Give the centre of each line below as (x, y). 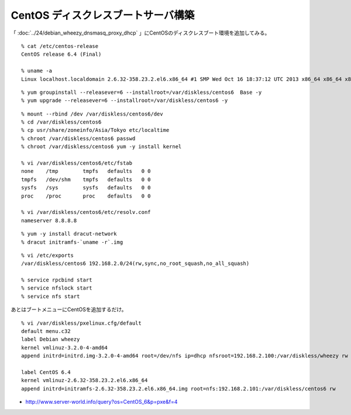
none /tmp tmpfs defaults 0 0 (86, 171)
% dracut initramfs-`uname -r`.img (72, 242)
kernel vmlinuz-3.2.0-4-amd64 (65, 348)
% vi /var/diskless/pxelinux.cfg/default (81, 323)
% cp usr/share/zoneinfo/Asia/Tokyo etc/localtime (95, 130)
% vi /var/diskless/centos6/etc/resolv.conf (86, 212)
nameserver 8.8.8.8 (49, 220)
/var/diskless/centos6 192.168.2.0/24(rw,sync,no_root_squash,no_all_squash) (135, 263)
